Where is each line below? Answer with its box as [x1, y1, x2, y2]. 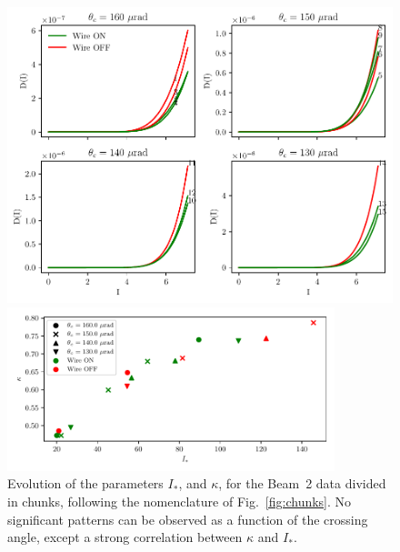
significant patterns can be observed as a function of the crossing [7, 509, 368, 528]
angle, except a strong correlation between [7, 527, 243, 547]
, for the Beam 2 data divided [218, 474, 386, 493]
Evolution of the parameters [7, 474, 164, 493]
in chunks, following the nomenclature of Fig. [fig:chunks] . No [7, 491, 352, 510]
